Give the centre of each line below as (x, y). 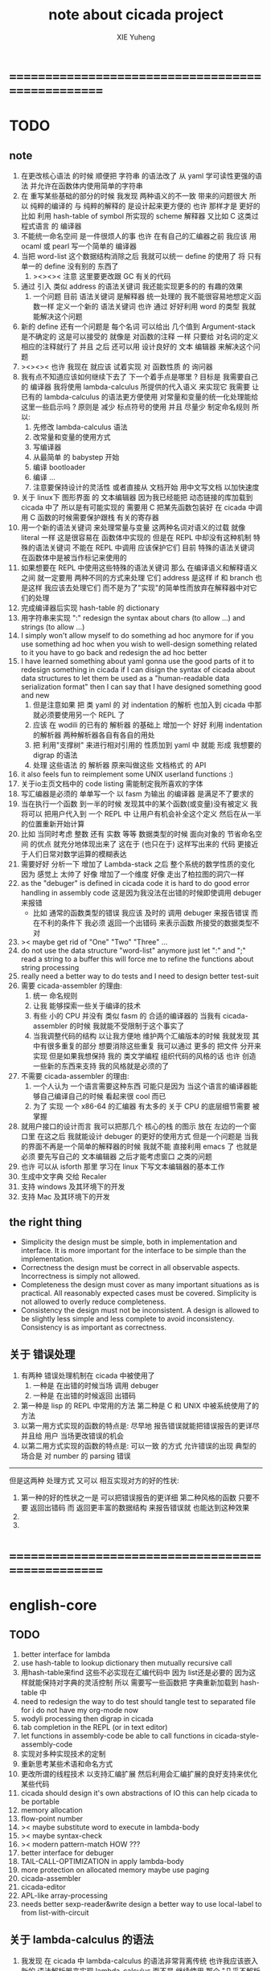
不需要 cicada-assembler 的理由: (75, 1076)
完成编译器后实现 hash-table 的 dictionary (90, 608)
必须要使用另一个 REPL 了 (82, 715)
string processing (50, 967)
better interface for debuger (67, 1852)
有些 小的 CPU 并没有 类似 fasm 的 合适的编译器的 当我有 (127, 1015)
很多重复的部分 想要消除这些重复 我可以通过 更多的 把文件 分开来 (154, 1046)
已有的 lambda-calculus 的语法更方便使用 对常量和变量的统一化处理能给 (140, 396)
